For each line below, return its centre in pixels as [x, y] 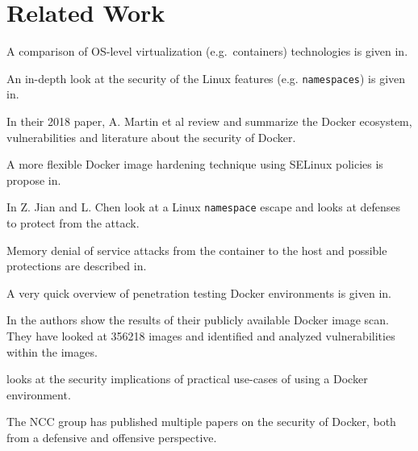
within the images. [52, 351]
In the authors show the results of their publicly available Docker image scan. [198, 320]
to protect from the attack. [73, 223]
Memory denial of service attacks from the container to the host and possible [197, 250]
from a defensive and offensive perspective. [112, 437]
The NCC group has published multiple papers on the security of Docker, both [201, 422]
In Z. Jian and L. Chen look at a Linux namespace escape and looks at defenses [204, 207]
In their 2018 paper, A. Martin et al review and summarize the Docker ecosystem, [209, 121]
